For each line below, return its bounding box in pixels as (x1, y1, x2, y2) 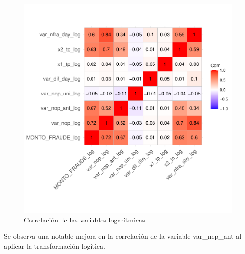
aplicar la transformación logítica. (4, 240, 105, 251)
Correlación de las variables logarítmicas (24, 214, 145, 224)
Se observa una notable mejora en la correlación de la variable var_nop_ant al (4, 231, 242, 241)
